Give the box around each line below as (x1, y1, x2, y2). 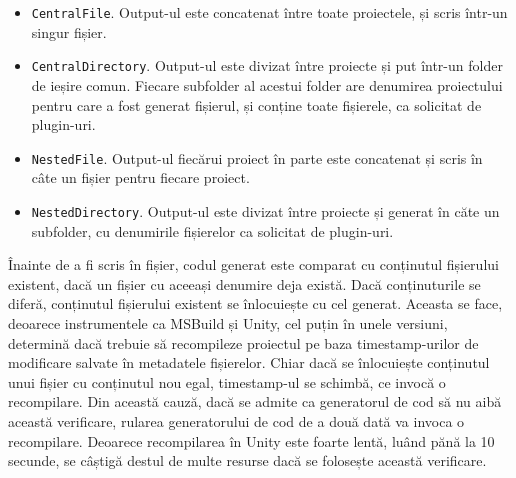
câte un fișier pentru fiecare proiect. (31, 167, 250, 188)
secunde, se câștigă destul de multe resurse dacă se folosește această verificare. (8, 450, 487, 471)
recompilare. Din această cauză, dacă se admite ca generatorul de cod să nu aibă (8, 391, 502, 412)
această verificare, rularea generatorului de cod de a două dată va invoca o (8, 410, 465, 431)
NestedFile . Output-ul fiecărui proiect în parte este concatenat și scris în (31, 147, 483, 168)
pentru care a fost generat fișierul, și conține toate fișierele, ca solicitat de (31, 94, 482, 115)
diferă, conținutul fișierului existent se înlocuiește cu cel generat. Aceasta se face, (8, 293, 503, 314)
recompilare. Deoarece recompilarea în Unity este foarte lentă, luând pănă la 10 (8, 430, 495, 451)
